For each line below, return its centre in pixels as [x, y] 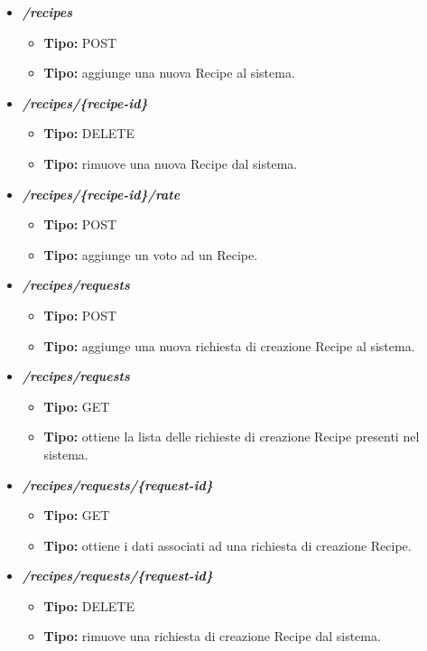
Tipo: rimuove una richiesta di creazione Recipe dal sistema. [212, 636]
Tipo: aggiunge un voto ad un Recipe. [151, 254]
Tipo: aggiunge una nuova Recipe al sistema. [169, 73]
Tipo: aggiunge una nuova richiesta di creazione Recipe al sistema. [229, 345]
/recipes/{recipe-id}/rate [101, 194]
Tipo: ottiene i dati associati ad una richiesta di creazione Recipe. [227, 545]
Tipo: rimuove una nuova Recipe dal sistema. [171, 163]
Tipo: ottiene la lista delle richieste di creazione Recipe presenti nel [232, 437]
